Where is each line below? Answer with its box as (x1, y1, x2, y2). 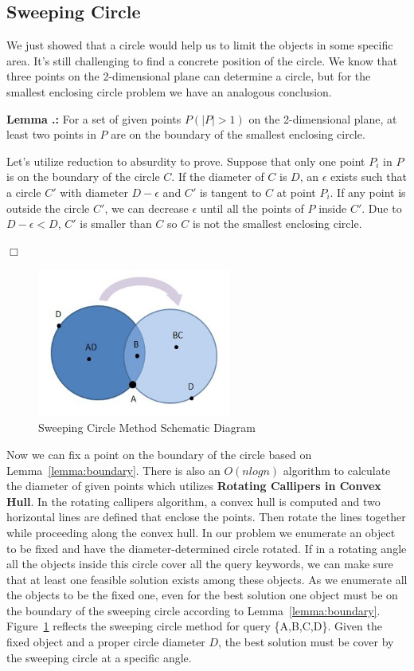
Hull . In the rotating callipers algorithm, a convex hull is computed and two (6, 492, 381, 509)
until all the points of (200, 199, 304, 216)
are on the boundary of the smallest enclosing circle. (111, 126, 365, 143)
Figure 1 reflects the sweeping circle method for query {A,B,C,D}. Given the (6, 618, 382, 634)
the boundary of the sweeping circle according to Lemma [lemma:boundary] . (6, 602, 381, 618)
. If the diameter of (171, 168, 264, 185)
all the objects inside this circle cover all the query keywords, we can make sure (6, 555, 393, 572)
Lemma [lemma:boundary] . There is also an (6, 461, 221, 478)
